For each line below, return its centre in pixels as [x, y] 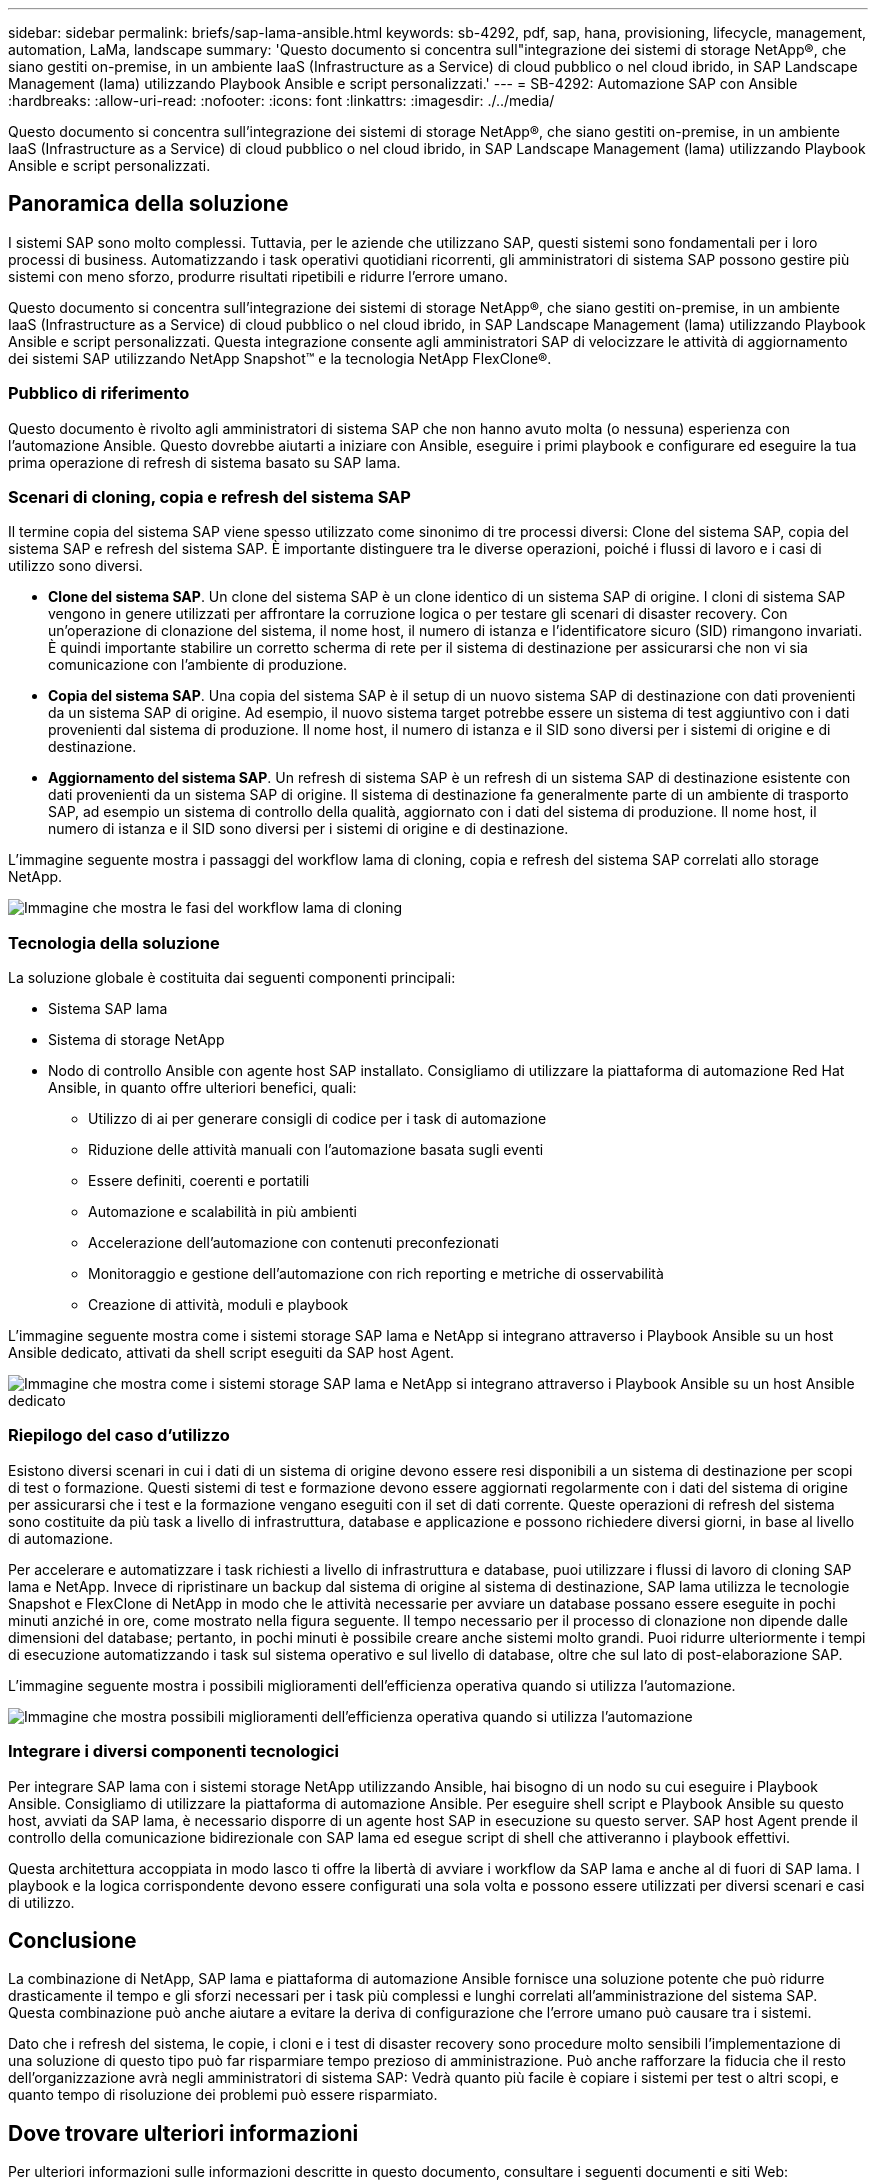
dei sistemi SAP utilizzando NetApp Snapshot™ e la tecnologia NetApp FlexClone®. [280, 358]
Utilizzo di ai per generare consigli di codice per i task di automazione [317, 1119]
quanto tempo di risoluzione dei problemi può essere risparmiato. [223, 2095]
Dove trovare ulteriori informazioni [183, 2133]
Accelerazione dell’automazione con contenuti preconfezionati [293, 1243]
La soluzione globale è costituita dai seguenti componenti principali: [232, 978]
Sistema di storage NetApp [136, 1040]
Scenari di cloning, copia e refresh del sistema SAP [209, 496]
